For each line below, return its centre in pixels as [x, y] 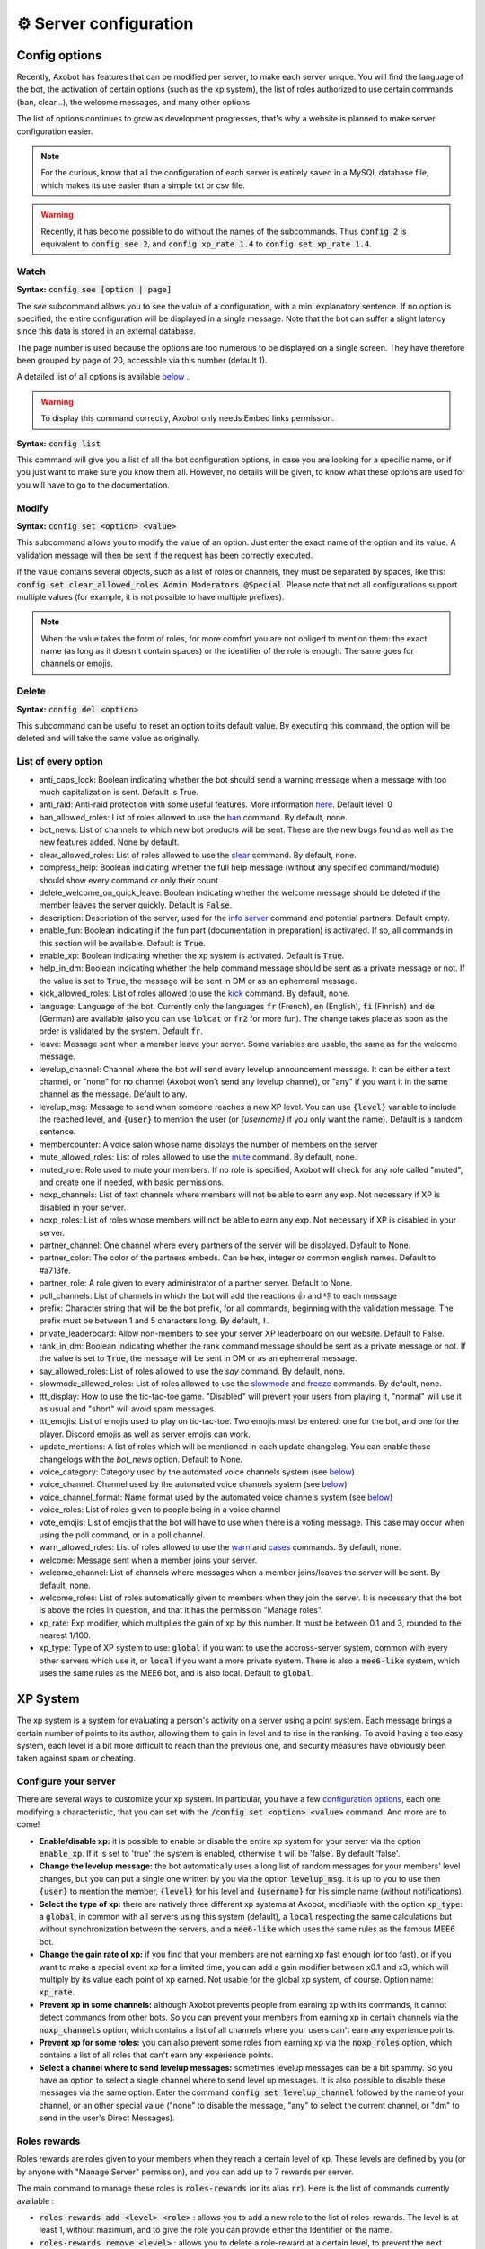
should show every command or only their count [129, 880]
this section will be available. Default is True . [122, 943]
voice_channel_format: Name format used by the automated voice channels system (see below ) [216, 1497]
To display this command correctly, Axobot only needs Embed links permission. [188, 418]
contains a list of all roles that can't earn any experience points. [156, 2055]
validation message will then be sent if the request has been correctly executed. [165, 555]
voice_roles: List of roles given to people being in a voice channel [160, 1510]
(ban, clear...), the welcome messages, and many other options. [134, 102]
